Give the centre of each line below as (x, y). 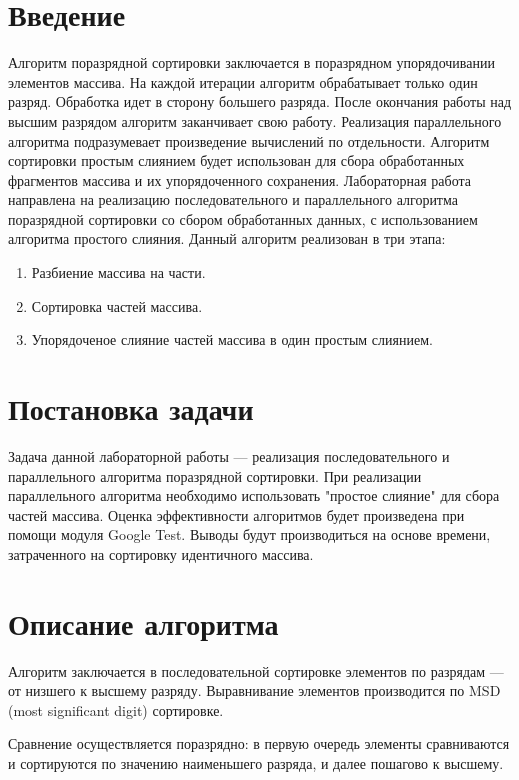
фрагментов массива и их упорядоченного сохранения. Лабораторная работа (239, 179)
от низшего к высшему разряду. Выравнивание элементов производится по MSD (254, 690)
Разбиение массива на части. (118, 272)
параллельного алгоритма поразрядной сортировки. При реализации (215, 475)
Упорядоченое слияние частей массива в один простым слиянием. (232, 339)
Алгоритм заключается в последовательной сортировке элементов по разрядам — (256, 670)
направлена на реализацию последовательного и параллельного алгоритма (233, 199)
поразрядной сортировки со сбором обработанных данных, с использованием (243, 218)
